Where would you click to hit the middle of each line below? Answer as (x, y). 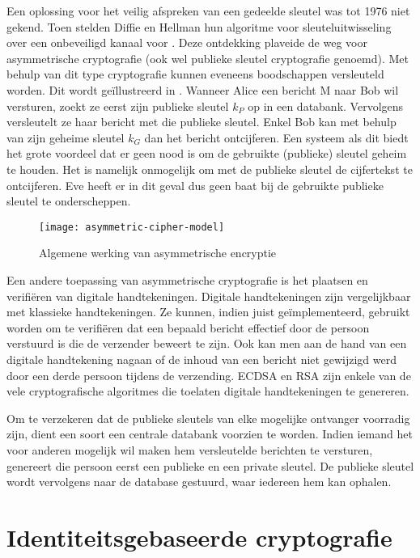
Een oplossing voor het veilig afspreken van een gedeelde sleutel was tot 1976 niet (208, 11)
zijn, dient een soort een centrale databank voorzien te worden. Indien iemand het (210, 434)
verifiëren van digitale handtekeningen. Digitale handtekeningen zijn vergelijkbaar (209, 296)
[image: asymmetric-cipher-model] (132, 227)
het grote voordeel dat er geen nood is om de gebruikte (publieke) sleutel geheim (207, 153)
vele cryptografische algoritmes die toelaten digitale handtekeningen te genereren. (208, 391)
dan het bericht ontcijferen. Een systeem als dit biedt (276, 137)
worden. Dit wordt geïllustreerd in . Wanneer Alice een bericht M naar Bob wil (203, 89)
